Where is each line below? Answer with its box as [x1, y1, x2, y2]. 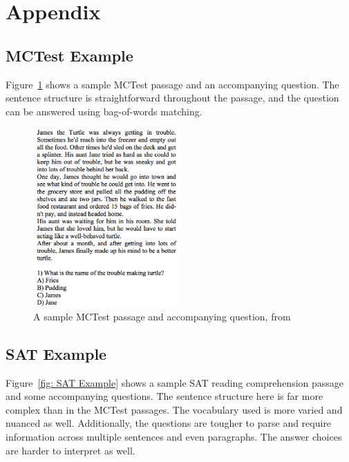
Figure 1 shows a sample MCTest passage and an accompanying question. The [6, 77, 339, 91]
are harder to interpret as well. [6, 443, 135, 457]
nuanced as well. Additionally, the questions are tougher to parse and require [6, 416, 332, 430]
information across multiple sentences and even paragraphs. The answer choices [6, 429, 342, 443]
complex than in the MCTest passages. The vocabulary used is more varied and [6, 402, 343, 416]
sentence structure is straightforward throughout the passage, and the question [6, 90, 339, 105]
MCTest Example [6, 44, 133, 66]
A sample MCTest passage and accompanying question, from [33, 309, 291, 323]
